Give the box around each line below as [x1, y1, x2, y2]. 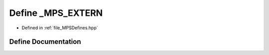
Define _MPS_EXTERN [9, 7, 103, 18]
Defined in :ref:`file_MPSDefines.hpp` [21, 25, 98, 31]
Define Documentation [9, 38, 81, 46]
